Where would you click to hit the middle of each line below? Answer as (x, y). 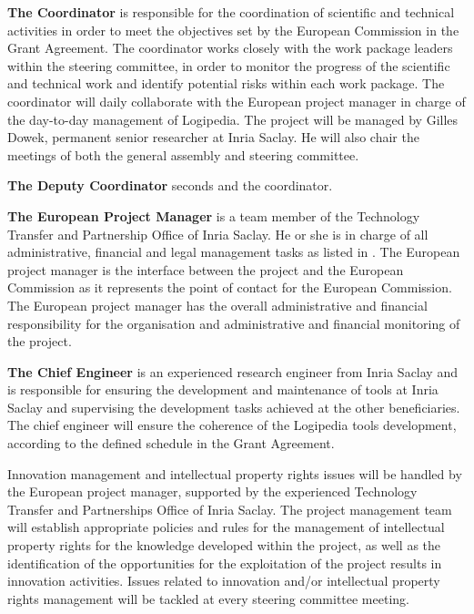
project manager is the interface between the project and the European (206, 269)
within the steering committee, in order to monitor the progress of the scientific (229, 65)
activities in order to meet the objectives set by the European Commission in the (233, 30)
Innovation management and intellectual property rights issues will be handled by (235, 473)
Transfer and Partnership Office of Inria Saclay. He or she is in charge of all (218, 234)
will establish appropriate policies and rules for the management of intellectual (226, 527)
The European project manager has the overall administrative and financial (217, 305)
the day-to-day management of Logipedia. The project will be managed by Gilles (233, 119)
